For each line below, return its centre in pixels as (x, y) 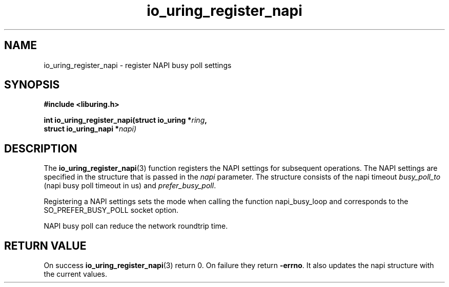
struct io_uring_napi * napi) (90, 129)
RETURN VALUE (45, 246)
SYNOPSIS (32, 85)
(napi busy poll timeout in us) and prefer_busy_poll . (130, 186)
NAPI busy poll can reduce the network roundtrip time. (136, 226)
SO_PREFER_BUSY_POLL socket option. (111, 210)
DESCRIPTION (41, 148)
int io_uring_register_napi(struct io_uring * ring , (125, 120)
